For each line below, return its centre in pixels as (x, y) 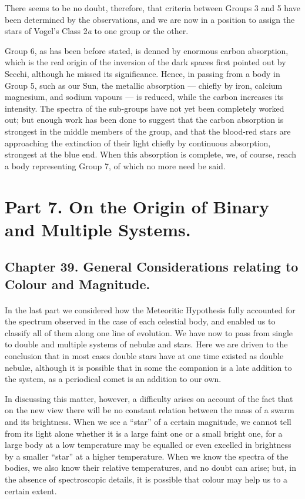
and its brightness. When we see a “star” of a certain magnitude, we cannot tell (148, 421)
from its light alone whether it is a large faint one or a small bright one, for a (144, 433)
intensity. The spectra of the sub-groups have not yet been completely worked (145, 108)
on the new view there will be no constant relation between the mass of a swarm (150, 410)
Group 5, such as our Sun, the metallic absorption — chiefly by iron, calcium (144, 85)
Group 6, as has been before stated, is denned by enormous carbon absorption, (147, 50)
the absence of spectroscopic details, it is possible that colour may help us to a (146, 479)
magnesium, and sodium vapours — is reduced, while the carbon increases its (144, 97)
